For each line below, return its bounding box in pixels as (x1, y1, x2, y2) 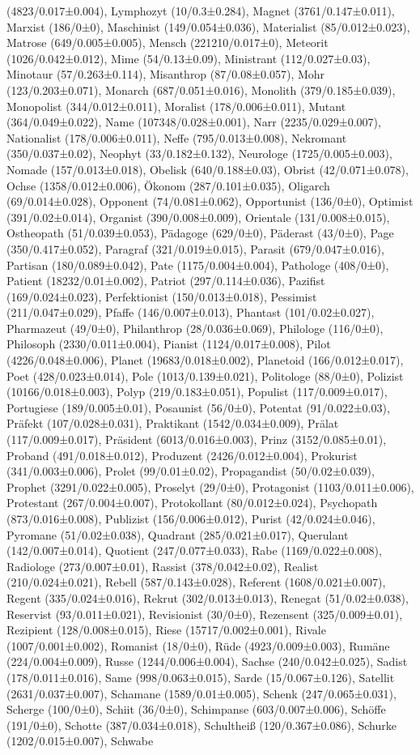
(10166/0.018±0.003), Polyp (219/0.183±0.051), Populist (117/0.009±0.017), (6, 383, 388, 400)
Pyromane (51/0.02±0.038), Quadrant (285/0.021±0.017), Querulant (6, 526, 349, 543)
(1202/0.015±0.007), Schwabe (6, 732, 154, 749)
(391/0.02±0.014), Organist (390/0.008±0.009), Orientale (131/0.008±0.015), (6, 208, 390, 225)
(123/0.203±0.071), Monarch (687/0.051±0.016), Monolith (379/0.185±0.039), (6, 81, 396, 98)
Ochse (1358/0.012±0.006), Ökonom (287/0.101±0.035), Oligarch (6, 177, 330, 194)
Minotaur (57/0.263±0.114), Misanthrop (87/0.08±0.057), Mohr (6, 66, 325, 83)
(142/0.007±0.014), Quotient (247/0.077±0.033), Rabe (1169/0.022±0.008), (6, 542, 382, 559)
